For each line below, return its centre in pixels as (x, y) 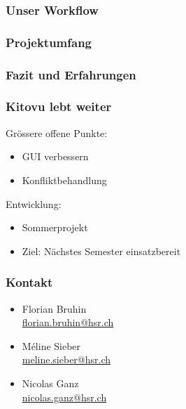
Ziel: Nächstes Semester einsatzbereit (101, 251)
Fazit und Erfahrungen (71, 74)
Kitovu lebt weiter (59, 106)
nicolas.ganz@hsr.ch (64, 397)
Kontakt (29, 282)
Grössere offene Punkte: (57, 132)
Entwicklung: (34, 203)
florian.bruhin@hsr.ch (68, 322)
